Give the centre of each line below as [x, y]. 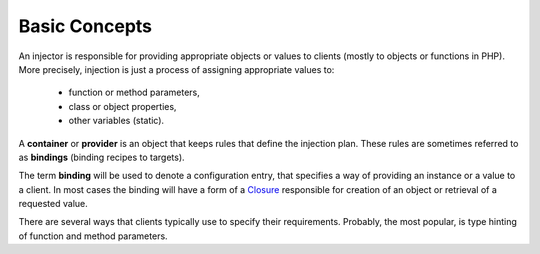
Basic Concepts [85, 26]
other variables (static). [116, 121]
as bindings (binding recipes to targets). [101, 157]
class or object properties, [122, 106]
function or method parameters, [134, 92]
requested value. [53, 204]
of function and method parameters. [93, 236]
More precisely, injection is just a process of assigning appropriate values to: [176, 69]
